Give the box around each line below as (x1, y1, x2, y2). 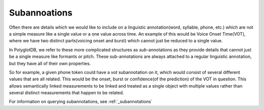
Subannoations (9, 7, 73, 18)
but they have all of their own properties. (9, 60, 91, 66)
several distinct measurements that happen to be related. (9, 90, 124, 96)
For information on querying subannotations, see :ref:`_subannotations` (9, 99, 153, 105)
